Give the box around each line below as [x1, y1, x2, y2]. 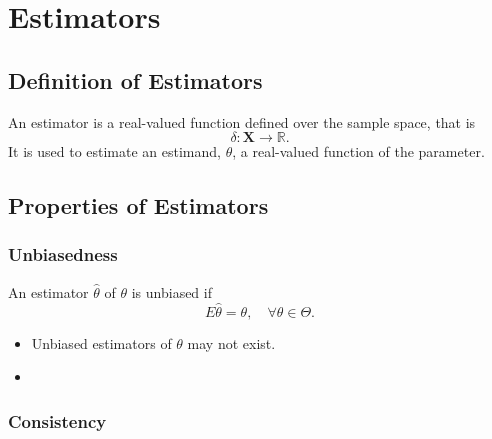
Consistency [8, 408, 107, 433]
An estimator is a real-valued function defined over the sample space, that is [8, 111, 476, 132]
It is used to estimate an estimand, [8, 141, 221, 162]
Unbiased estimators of [31, 332, 172, 353]
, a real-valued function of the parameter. [232, 141, 485, 162]
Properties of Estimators [8, 190, 269, 221]
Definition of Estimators [8, 64, 263, 95]
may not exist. [187, 332, 276, 353]
